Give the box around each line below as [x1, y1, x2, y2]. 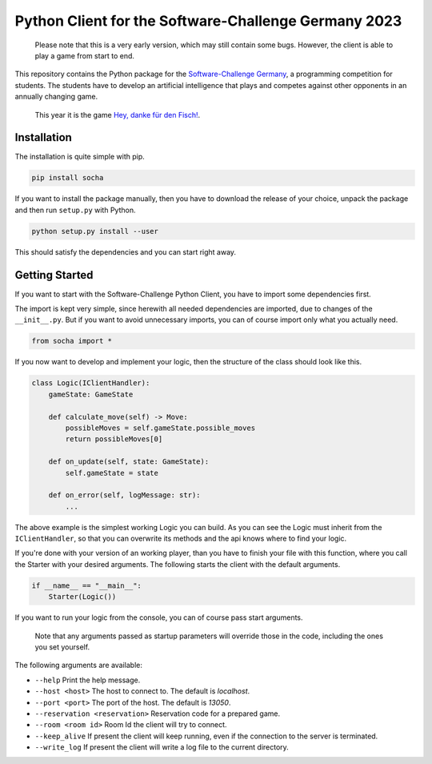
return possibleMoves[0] [65, 435, 163, 444]
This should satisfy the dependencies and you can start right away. [14, 247, 236, 256]
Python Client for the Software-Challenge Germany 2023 [14, 12, 402, 30]
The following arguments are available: [14, 661, 143, 670]
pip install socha [31, 173, 104, 183]
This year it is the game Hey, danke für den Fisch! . [34, 110, 201, 119]
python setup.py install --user [31, 227, 159, 235]
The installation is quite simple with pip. [14, 152, 146, 162]
